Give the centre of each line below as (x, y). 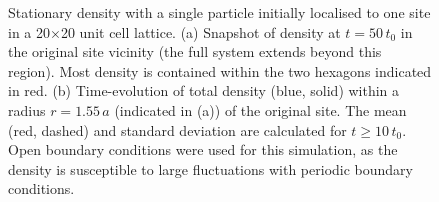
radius (27, 109)
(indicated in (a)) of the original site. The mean (260, 109)
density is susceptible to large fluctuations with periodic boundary (210, 168)
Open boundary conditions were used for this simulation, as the (203, 149)
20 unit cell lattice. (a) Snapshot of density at (200, 31)
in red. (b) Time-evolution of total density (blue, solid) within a (204, 90)
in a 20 (29, 31)
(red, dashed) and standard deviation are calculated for (177, 129)
